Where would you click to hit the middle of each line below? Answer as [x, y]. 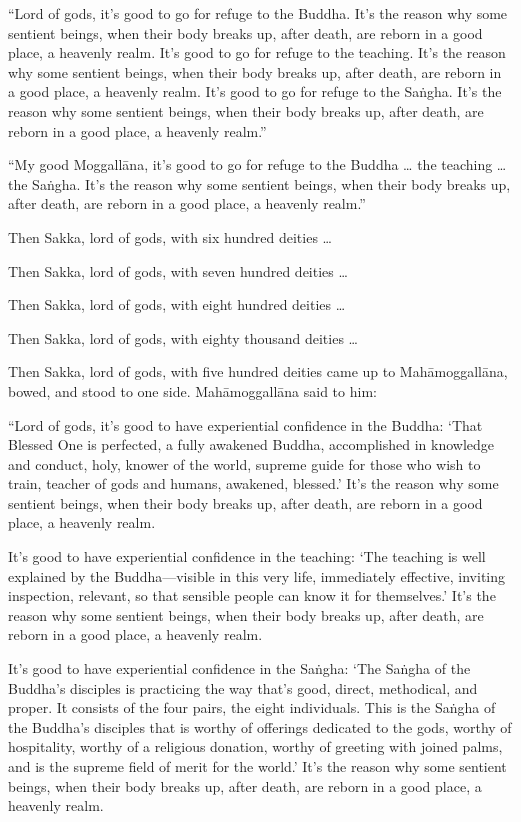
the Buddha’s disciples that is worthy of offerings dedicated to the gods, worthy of [260, 726]
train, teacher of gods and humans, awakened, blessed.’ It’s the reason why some [253, 483]
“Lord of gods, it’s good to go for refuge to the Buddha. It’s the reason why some [258, 13]
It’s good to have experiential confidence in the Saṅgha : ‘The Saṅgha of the [239, 668]
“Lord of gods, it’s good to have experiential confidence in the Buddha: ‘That [245, 424]
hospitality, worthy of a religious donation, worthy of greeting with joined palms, [255, 746]
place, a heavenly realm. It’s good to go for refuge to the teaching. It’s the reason [257, 52]
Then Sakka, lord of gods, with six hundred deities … [170, 236]
